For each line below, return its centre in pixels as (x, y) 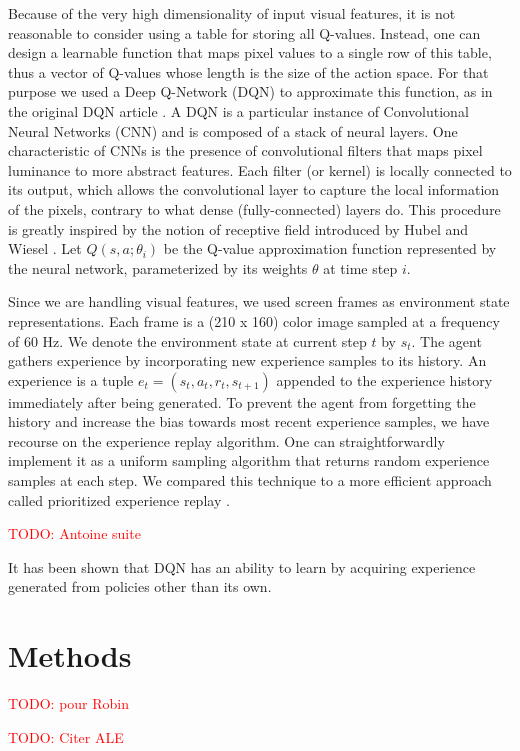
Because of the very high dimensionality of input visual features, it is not (232, 13)
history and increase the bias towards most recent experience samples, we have (249, 421)
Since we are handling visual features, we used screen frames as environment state (259, 301)
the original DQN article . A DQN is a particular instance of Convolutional (238, 110)
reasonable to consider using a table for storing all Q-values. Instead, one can (244, 32)
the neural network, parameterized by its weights (158, 267)
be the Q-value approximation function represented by (330, 248)
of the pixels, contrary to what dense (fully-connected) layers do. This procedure (254, 208)
